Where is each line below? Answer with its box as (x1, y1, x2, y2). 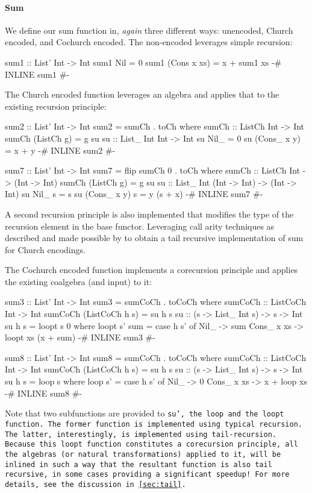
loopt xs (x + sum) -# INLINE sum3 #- (5, 331, 155, 344)
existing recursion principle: (5, 99, 107, 112)
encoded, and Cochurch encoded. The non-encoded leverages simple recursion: (5, 36, 293, 48)
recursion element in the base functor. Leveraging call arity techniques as (5, 219, 275, 232)
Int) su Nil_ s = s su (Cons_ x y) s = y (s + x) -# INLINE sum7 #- (5, 187, 263, 200)
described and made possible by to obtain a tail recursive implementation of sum (5, 231, 304, 244)
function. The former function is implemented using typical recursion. (5, 419, 302, 429)
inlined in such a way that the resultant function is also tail (5, 460, 272, 469)
